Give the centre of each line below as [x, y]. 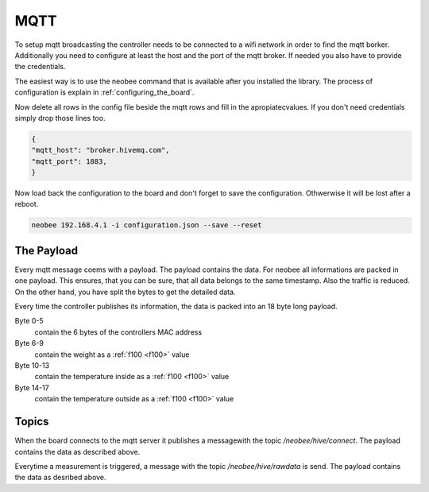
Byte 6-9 [29, 343]
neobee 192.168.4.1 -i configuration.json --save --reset [147, 225]
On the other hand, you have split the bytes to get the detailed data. [125, 292]
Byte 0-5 [29, 321]
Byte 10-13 [32, 366]
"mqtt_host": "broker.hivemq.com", [100, 150]
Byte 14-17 [32, 387]
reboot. [27, 204]
